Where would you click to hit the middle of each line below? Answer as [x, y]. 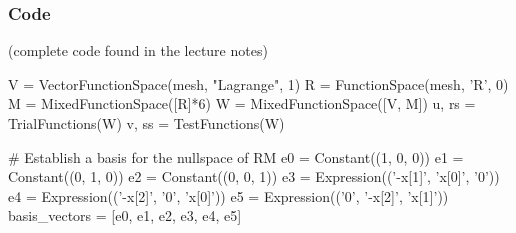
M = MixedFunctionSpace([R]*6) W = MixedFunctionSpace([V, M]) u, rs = [242, 103]
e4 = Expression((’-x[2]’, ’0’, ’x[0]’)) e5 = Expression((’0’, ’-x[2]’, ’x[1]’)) [228, 195]
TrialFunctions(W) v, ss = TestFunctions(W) [146, 123]
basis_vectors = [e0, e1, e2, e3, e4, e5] [125, 215]
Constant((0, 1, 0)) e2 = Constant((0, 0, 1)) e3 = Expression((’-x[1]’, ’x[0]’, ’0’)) [254, 176]
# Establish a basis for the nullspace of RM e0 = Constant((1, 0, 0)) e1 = [236, 156]
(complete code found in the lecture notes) [138, 50]
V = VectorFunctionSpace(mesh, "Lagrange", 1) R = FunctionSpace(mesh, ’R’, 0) [258, 83]
